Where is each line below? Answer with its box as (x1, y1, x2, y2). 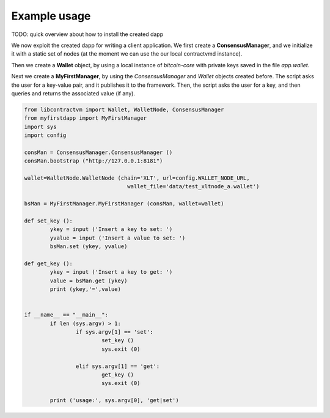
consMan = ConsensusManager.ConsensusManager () (24, 148, 173, 156)
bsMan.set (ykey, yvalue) (50, 243, 128, 250)
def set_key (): (24, 217, 73, 224)
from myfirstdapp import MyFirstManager (24, 115, 147, 122)
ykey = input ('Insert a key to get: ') (50, 269, 173, 276)
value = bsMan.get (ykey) (50, 277, 128, 284)
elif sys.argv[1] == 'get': (75, 362, 160, 370)
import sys (24, 123, 57, 130)
